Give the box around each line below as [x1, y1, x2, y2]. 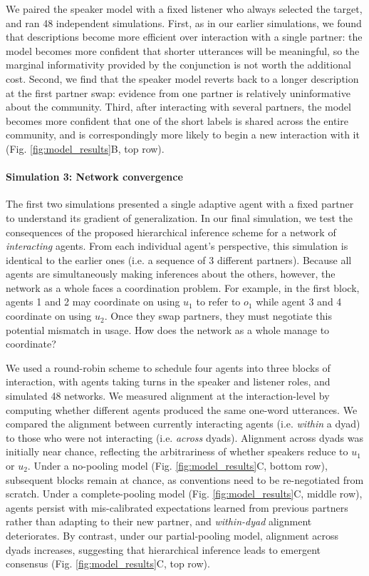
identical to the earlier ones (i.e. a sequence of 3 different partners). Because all [6, 252, 352, 267]
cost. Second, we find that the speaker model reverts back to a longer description [6, 71, 359, 86]
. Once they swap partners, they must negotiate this [104, 308, 332, 323]
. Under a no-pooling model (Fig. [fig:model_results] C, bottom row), [27, 458, 328, 473]
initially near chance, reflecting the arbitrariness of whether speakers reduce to [6, 444, 348, 459]
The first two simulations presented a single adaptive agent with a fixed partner [6, 196, 354, 211]
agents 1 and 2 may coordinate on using [6, 294, 180, 309]
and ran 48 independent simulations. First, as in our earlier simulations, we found [6, 15, 362, 30]
